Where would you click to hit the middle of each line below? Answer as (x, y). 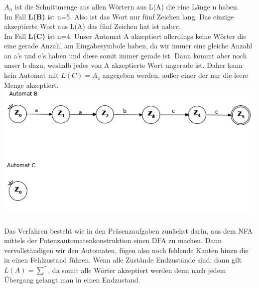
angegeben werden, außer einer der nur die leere (175, 75)
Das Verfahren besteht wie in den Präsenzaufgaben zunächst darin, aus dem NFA (128, 230)
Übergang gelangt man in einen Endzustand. (72, 280)
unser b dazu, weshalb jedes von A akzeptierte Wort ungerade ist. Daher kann (124, 65)
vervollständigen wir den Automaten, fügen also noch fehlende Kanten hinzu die (126, 250)
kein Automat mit (31, 75)
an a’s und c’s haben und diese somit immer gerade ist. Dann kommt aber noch (126, 55)
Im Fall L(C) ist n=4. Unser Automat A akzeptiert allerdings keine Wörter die (125, 36)
